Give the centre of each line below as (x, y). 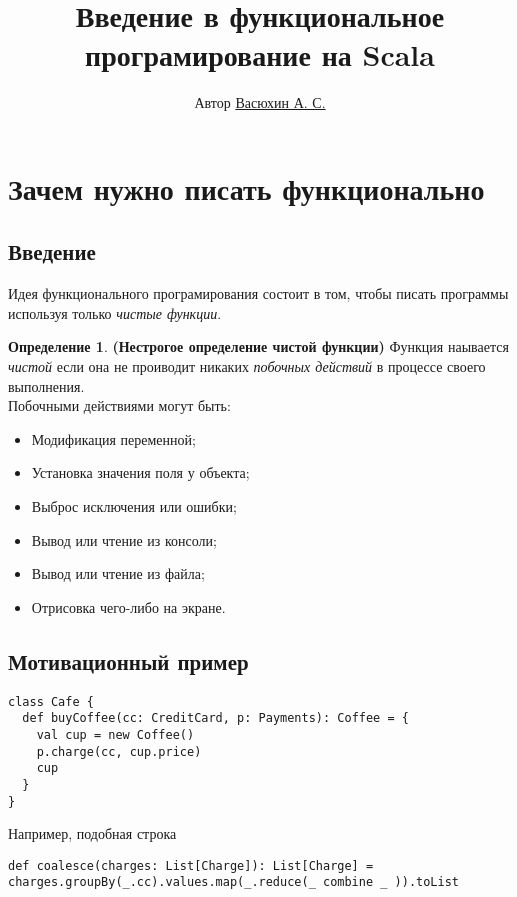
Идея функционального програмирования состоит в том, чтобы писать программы (258, 293)
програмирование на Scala (260, 54)
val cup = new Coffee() (115, 734)
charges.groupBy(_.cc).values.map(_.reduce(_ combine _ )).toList (234, 882)
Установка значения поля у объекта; (140, 472)
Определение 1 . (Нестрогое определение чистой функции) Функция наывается (258, 346)
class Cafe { (51, 701)
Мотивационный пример (128, 660)
